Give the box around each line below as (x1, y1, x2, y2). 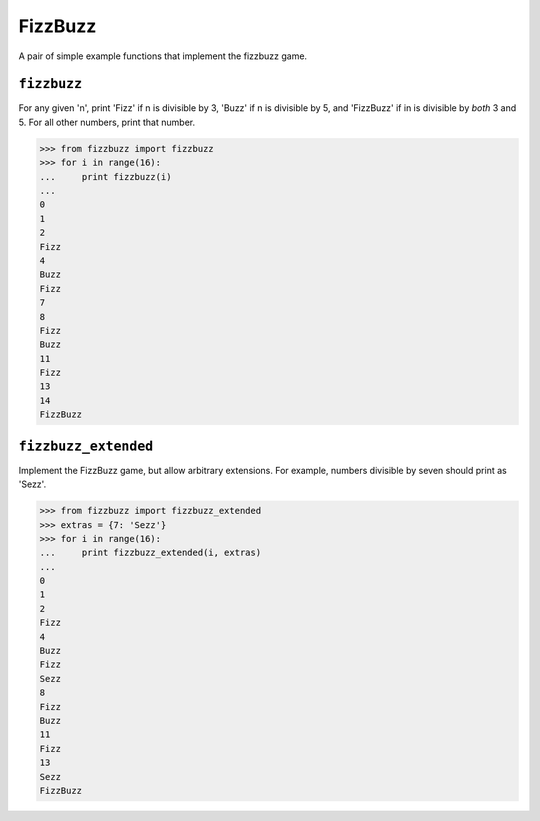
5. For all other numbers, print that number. (18, 116, 195, 128)
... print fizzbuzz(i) (39, 171, 172, 182)
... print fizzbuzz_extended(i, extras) (39, 547, 262, 559)
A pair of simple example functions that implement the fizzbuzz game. (18, 50, 308, 62)
